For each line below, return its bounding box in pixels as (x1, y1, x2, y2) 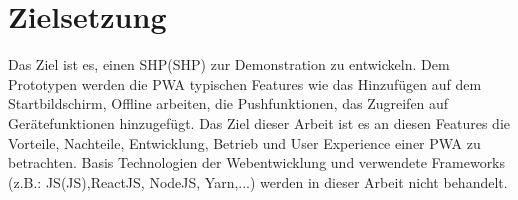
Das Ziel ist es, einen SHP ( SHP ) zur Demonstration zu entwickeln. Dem (8, 54, 450, 75)
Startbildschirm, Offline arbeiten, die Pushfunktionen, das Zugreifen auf (8, 93, 449, 114)
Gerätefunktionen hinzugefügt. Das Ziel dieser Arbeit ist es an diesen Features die (8, 112, 510, 133)
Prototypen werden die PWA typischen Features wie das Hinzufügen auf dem (8, 73, 482, 94)
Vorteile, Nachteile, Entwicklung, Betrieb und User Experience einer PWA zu (8, 132, 481, 153)
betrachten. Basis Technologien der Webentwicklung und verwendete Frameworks (8, 152, 506, 173)
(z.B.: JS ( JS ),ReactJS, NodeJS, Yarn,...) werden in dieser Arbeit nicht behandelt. (8, 171, 508, 192)
